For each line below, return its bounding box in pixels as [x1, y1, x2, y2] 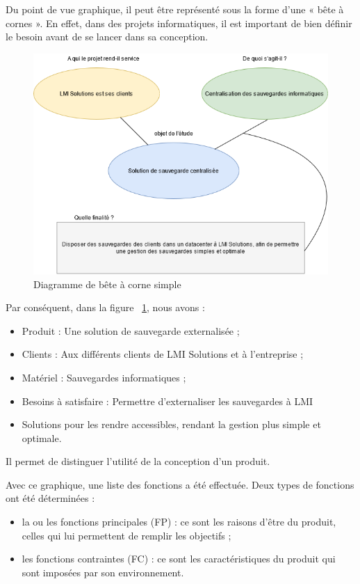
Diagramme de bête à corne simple [33, 276, 181, 291]
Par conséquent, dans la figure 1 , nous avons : [6, 300, 205, 315]
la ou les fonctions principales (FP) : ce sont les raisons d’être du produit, [22, 514, 336, 529]
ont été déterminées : [6, 491, 95, 505]
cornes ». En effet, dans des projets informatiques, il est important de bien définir [6, 15, 352, 30]
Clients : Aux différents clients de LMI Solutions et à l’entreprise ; [22, 347, 304, 361]
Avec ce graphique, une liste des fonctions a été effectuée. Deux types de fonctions [6, 477, 354, 491]
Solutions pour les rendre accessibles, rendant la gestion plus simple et [22, 417, 321, 432]
